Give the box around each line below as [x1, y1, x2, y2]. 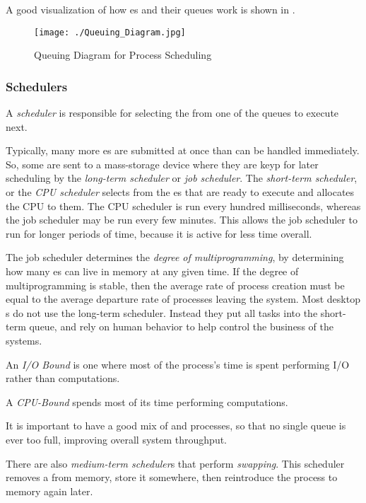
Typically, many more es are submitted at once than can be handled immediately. [6, 143, 360, 158]
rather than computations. [6, 371, 120, 386]
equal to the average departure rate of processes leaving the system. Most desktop [6, 291, 360, 306]
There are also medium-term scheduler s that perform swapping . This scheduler [6, 456, 345, 470]
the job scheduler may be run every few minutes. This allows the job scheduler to [6, 212, 358, 227]
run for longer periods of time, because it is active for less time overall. [6, 226, 312, 241]
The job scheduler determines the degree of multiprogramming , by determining [6, 250, 344, 265]
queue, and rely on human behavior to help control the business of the [29, 319, 333, 334]
